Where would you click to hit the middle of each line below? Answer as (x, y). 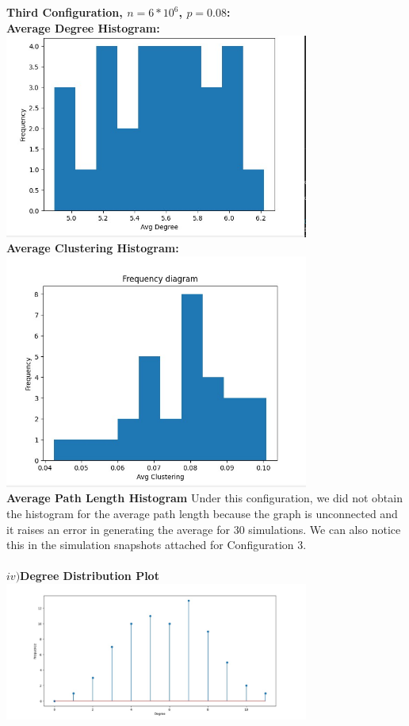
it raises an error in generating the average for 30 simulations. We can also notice (204, 529)
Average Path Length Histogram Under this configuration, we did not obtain (204, 498)
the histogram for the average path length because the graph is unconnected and (202, 513)
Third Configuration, (65, 12)
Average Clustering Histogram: (93, 248)
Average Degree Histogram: (83, 27)
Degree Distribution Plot (90, 576)
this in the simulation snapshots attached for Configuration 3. (157, 545)
